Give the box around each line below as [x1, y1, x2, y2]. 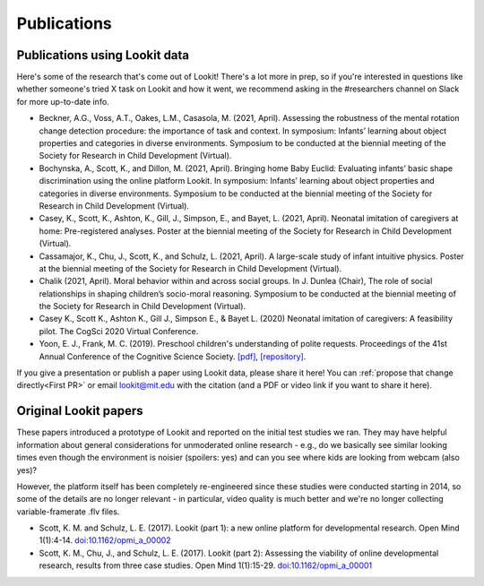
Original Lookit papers [16, 403, 143, 418]
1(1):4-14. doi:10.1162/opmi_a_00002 [39, 535, 171, 546]
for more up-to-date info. [16, 96, 109, 107]
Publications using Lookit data [16, 47, 190, 63]
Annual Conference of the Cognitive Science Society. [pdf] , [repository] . [39, 350, 307, 362]
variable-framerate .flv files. [16, 506, 120, 517]
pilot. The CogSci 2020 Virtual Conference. [39, 325, 199, 336]
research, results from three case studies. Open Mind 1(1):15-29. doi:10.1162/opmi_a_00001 [39, 560, 373, 571]
